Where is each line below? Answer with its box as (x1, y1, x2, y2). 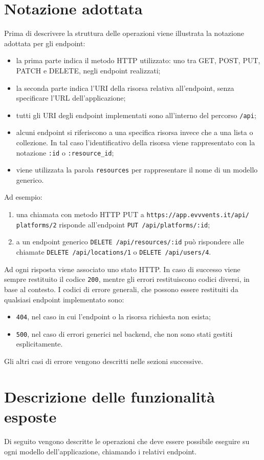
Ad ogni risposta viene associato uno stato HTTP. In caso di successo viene (4, 263, 240, 274)
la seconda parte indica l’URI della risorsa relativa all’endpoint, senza (16, 82, 234, 93)
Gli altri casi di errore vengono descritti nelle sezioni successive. (4, 356, 203, 366)
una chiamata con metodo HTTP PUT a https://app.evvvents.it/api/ (16, 209, 249, 220)
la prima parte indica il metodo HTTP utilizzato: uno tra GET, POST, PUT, (16, 55, 260, 66)
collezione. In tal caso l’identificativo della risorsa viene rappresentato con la (16, 137, 255, 147)
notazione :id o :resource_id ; (16, 147, 114, 158)
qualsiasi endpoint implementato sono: (4, 294, 124, 304)
